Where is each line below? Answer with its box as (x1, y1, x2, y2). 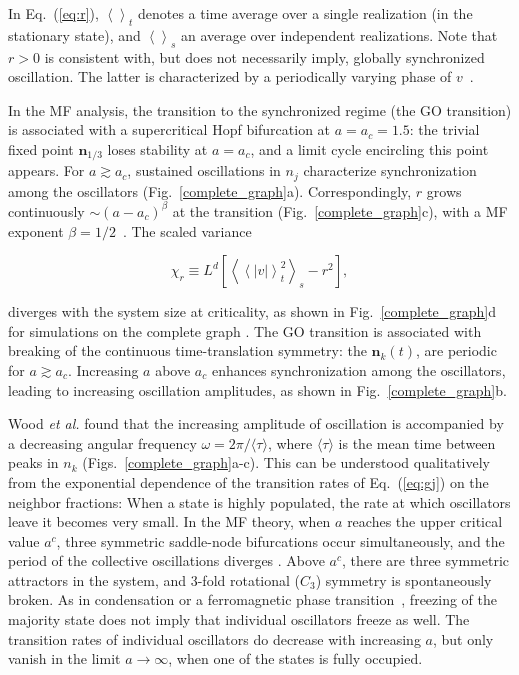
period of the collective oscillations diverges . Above (8, 550, 325, 571)
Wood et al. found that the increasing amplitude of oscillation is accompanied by (8, 413, 504, 434)
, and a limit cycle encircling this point (250, 138, 489, 159)
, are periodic (415, 340, 497, 361)
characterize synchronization (303, 160, 477, 181)
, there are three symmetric (341, 550, 509, 571)
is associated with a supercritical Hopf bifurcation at (8, 119, 331, 140)
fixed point (8, 138, 74, 159)
